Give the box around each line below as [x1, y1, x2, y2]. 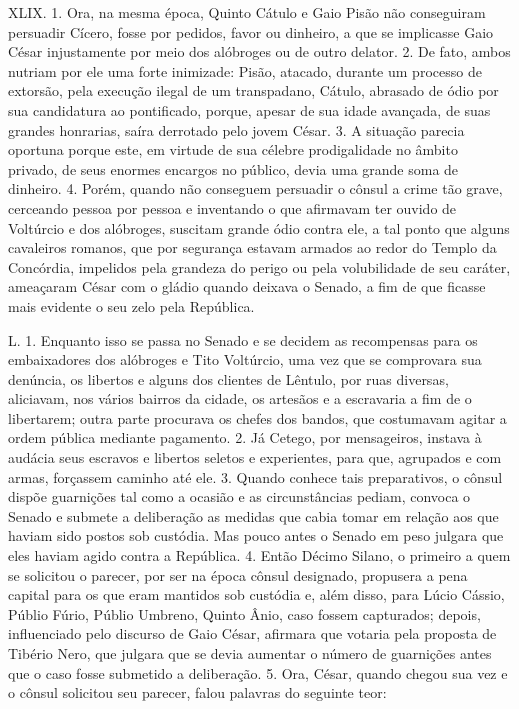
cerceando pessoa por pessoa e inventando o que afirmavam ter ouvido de [8, 197, 457, 218]
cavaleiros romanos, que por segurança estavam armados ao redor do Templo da [8, 237, 497, 258]
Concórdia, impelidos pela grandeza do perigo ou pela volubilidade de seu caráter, [8, 256, 511, 277]
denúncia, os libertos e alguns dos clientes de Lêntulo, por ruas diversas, [8, 368, 449, 389]
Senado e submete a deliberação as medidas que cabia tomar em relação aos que [8, 505, 499, 526]
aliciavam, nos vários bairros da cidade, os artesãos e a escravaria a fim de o [8, 388, 472, 409]
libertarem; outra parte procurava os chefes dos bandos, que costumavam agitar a [8, 407, 507, 428]
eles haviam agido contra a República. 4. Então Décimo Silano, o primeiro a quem [8, 545, 511, 566]
